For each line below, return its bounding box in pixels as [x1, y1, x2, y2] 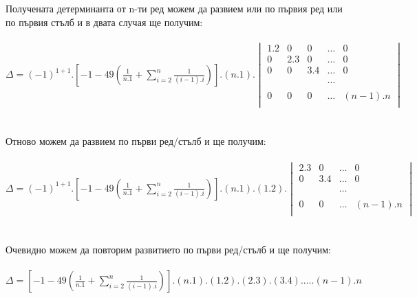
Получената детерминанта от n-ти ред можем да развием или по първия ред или [6, 1, 343, 15]
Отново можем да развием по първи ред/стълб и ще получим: [6, 134, 266, 148]
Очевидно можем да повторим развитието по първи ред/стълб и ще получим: [6, 242, 331, 257]
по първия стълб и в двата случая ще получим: [6, 14, 203, 29]
